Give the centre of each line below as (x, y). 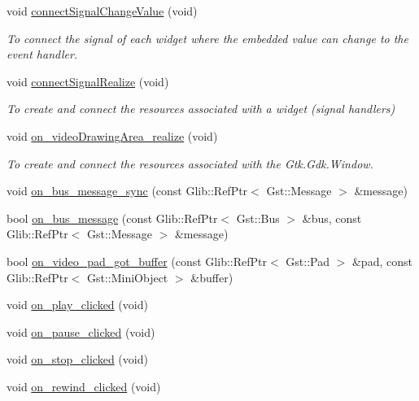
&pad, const (382, 261)
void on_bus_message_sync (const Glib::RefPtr (127, 191)
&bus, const (332, 218)
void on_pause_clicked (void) (81, 331)
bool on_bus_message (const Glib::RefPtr (112, 218)
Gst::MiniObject (127, 277)
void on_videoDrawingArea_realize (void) (112, 135)
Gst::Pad (308, 261)
